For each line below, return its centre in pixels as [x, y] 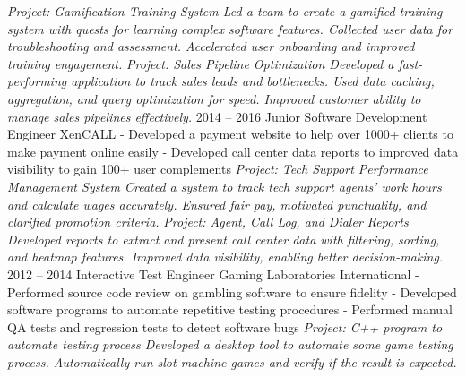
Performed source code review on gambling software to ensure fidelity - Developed [232, 291]
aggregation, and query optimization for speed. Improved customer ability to [214, 98]
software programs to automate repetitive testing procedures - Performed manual [230, 309]
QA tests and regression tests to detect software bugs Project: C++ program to [225, 326]
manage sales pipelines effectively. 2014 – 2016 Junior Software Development [217, 116]
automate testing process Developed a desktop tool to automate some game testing [230, 344]
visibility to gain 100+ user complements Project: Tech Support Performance [218, 169]
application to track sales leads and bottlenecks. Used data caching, [253, 81]
